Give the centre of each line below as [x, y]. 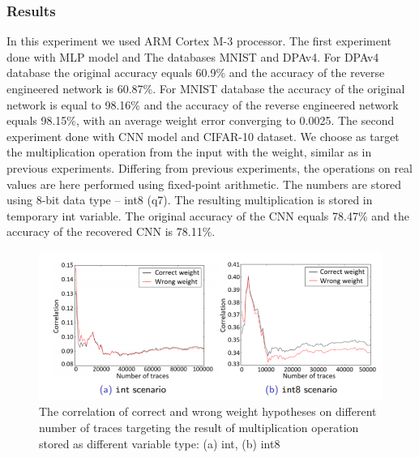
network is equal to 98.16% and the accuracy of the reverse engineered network [203, 104]
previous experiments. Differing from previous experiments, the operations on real [210, 167]
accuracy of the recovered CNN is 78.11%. [111, 231]
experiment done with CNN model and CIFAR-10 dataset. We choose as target [203, 136]
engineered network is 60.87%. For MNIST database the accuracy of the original [206, 88]
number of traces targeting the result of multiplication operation [199, 428]
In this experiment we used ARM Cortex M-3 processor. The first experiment [199, 41]
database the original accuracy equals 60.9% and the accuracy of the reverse [196, 73]
